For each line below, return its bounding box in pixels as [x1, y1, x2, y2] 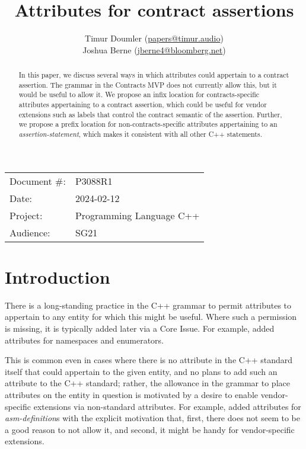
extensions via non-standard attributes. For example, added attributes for [33, 400, 301, 412]
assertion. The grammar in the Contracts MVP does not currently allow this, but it [18, 79, 277, 89]
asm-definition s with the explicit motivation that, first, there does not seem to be [5, 412, 300, 424]
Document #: [9, 174, 66, 188]
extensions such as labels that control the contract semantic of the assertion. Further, [18, 109, 282, 119]
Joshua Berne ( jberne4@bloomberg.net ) [82, 43, 226, 56]
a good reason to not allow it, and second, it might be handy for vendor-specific [5, 423, 295, 435]
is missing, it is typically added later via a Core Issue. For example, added [5, 322, 275, 335]
